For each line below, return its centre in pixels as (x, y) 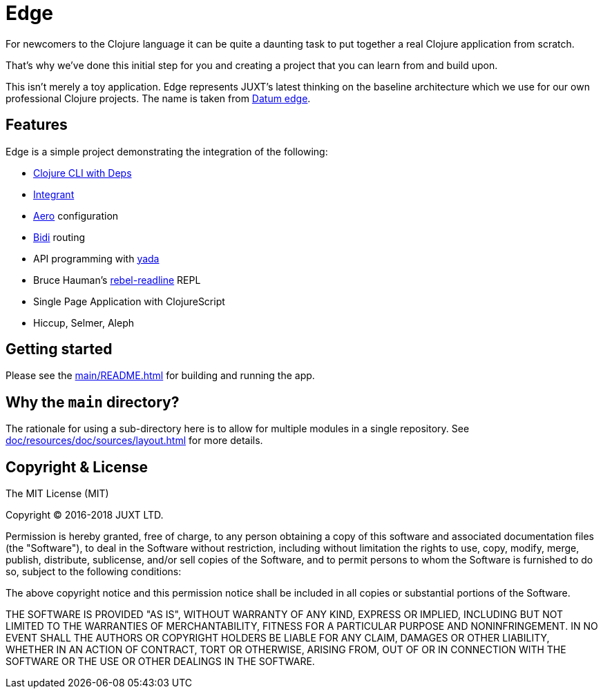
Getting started (59, 349)
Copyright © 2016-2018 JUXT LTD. (85, 515)
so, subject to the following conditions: (94, 572)
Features (37, 125)
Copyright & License (77, 467)
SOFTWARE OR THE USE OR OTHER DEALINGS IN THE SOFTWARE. (160, 662)
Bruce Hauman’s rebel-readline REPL (117, 280)
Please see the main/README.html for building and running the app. (160, 376)
